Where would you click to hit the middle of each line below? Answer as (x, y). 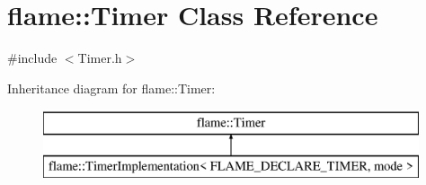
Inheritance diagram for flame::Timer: (111, 88)
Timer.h (100, 58)
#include (32, 58)
